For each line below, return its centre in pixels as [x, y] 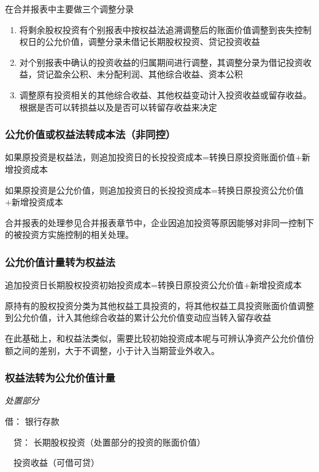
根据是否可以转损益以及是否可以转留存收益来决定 [118, 107]
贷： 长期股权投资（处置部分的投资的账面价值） [109, 442]
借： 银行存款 [32, 421]
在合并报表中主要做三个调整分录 [69, 9]
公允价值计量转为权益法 [60, 262]
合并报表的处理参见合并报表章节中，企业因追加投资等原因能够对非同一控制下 [159, 222]
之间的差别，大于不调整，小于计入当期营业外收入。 [116, 350]
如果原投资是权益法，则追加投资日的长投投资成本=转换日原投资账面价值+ [153, 157]
